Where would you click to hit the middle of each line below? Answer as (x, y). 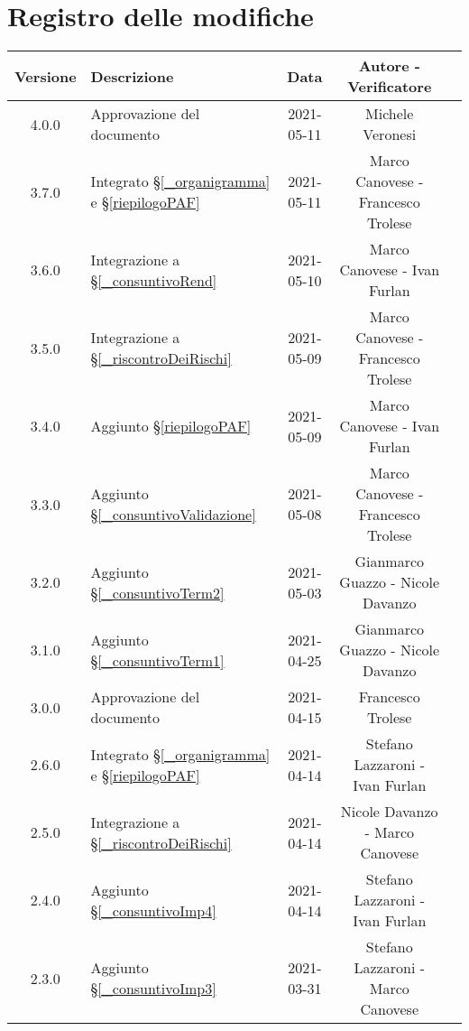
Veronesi (390, 135)
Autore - (389, 66)
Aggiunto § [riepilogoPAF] (171, 426)
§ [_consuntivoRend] (154, 280)
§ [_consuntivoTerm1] (157, 660)
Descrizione (132, 76)
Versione (46, 76)
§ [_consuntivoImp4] (153, 910)
